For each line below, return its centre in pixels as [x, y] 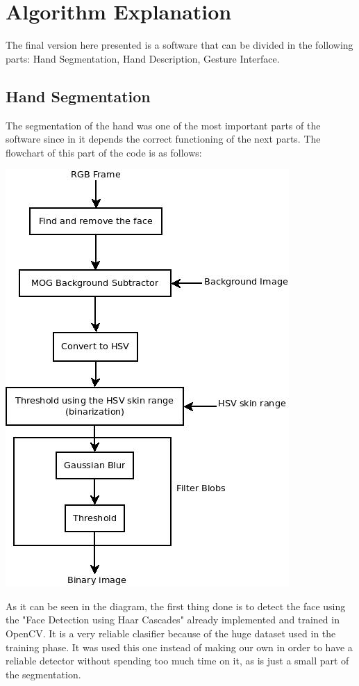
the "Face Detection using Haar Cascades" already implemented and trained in [173, 620]
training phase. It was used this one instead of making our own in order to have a [179, 647]
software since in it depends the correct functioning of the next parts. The [163, 139]
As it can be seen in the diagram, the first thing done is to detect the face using [176, 606]
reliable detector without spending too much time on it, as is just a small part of [177, 661]
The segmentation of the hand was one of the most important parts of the [163, 125]
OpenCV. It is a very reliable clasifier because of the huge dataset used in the [171, 633]
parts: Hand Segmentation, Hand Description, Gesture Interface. [143, 58]
